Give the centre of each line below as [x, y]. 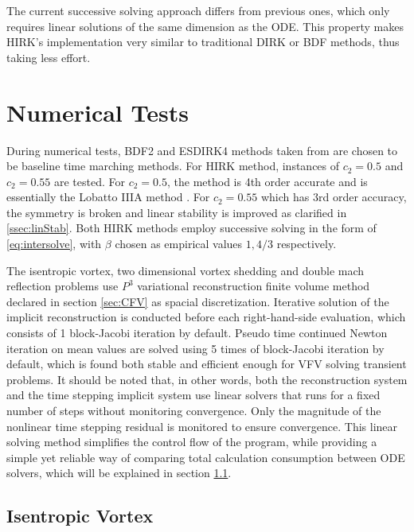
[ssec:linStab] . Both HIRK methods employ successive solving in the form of [191, 228]
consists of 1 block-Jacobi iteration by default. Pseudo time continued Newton [197, 333]
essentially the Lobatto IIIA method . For [108, 197]
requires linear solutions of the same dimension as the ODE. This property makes [205, 26]
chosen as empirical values [179, 244]
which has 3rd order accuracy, [334, 197]
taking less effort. [49, 57]
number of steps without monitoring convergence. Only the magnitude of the [194, 410]
